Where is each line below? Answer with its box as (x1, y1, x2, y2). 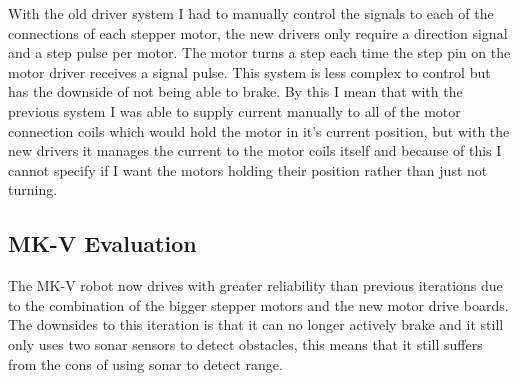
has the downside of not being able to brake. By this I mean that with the (8, 81, 463, 102)
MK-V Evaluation (8, 228, 197, 259)
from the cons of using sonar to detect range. (8, 353, 283, 374)
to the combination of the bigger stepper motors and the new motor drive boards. (8, 294, 509, 315)
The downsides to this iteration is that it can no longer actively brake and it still (8, 314, 504, 335)
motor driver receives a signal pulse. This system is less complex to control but (8, 61, 491, 82)
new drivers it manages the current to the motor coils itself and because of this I (8, 140, 502, 161)
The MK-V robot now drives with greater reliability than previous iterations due (8, 275, 503, 296)
